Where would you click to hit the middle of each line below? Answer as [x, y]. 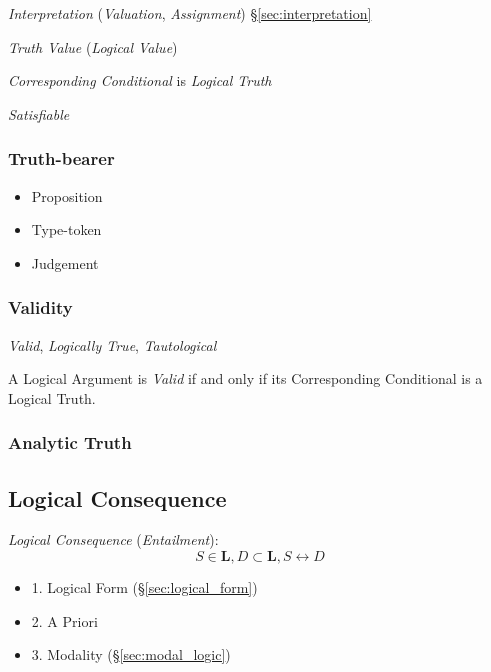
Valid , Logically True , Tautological [112, 344]
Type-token [66, 229]
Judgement [65, 262]
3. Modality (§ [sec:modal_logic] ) [131, 654]
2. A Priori [64, 620]
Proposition [67, 195]
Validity [40, 307]
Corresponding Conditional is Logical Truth [140, 80]
